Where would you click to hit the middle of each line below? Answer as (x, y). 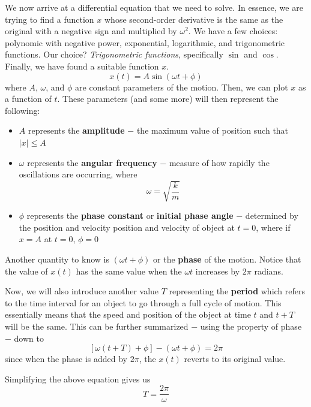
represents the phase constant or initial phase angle (130, 215)
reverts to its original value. (235, 359)
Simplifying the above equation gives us (78, 379)
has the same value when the (129, 271)
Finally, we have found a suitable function (82, 66)
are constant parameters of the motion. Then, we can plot (182, 87)
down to (29, 338)
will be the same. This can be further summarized (97, 326)
